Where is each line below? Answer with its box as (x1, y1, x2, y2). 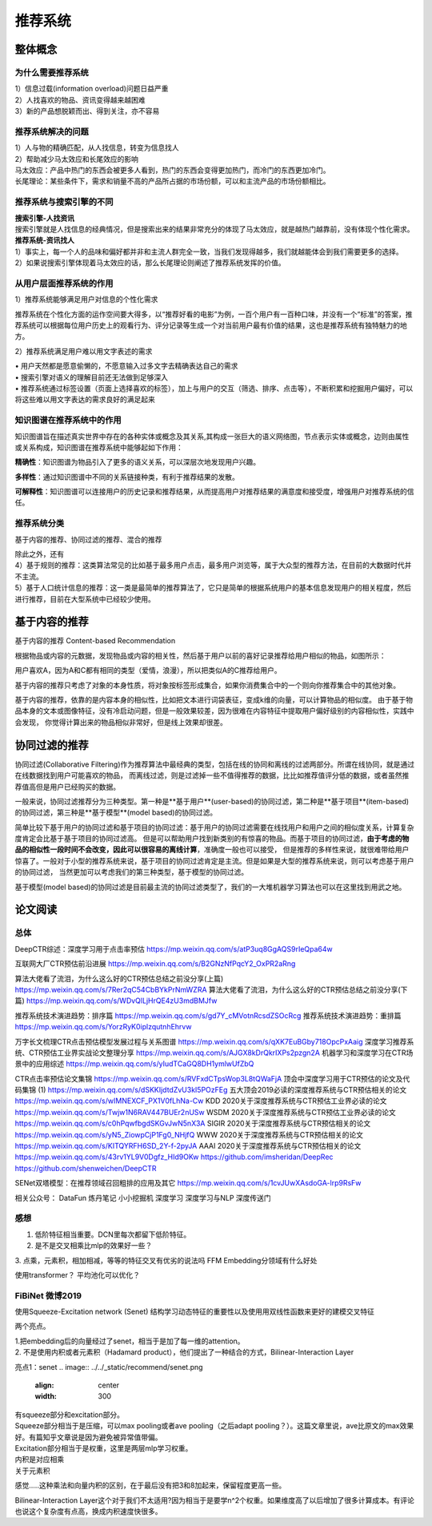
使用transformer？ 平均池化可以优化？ (14, 1270, 140, 1279)
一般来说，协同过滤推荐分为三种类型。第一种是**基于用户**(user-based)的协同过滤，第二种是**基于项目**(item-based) (14, 796, 410, 806)
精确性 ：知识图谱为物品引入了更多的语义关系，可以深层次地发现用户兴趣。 (14, 457, 260, 467)
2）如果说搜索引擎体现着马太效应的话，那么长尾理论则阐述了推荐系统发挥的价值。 (14, 258, 286, 268)
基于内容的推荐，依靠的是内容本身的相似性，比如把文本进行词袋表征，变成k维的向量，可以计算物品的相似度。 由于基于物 (14, 695, 414, 705)
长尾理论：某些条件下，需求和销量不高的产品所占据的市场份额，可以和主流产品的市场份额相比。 (14, 176, 330, 186)
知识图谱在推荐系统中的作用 (14, 415, 122, 426)
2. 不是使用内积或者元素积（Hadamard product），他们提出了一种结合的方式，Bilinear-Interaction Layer (14, 1347, 354, 1357)
